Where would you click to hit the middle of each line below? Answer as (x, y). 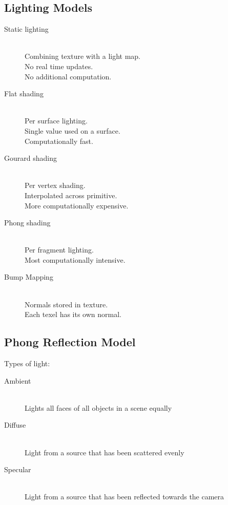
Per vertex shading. (55, 185)
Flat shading (24, 93)
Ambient (18, 380)
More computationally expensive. (77, 205)
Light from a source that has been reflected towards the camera (125, 497)
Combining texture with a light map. (83, 56)
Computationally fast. (59, 141)
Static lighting (26, 29)
